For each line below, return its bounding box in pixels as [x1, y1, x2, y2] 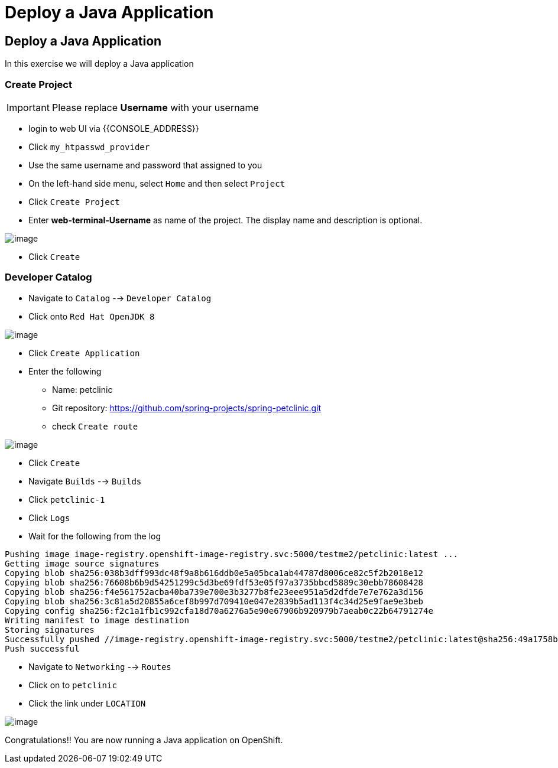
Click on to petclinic [28, 679, 117, 690]
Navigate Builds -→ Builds [28, 476, 142, 486]
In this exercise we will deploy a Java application [5, 58, 194, 69]
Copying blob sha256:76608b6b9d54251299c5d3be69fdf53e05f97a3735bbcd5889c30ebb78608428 [5, 577, 424, 587]
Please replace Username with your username [51, 101, 259, 113]
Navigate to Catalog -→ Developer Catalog [28, 292, 212, 303]
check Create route [52, 421, 138, 431]
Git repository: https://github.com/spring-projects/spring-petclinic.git [52, 402, 322, 413]
